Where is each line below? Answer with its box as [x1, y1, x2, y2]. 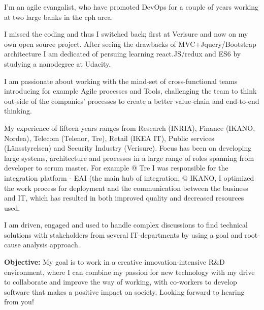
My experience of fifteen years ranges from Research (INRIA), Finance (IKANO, [4, 122, 255, 133]
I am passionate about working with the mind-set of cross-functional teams [4, 75, 238, 86]
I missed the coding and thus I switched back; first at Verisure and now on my [4, 29, 248, 39]
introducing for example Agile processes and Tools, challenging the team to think [4, 86, 257, 96]
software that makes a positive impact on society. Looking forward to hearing [4, 286, 245, 297]
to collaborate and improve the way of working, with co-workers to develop [4, 276, 237, 287]
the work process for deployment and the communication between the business [4, 182, 248, 193]
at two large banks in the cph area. [4, 11, 113, 22]
